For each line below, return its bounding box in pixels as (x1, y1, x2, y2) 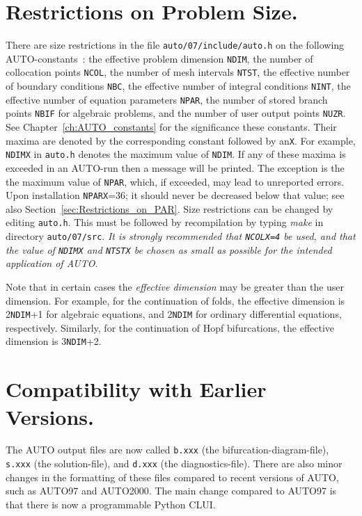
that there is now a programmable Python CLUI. (6, 497, 216, 511)
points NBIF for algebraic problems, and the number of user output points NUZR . (6, 106, 346, 120)
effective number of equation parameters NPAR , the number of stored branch (6, 92, 328, 106)
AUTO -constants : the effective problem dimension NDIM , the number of (6, 51, 313, 65)
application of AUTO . (6, 256, 98, 271)
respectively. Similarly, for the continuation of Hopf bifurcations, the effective (6, 320, 335, 334)
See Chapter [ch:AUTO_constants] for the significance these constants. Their (6, 120, 337, 134)
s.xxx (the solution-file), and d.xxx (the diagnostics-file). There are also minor (6, 456, 343, 471)
